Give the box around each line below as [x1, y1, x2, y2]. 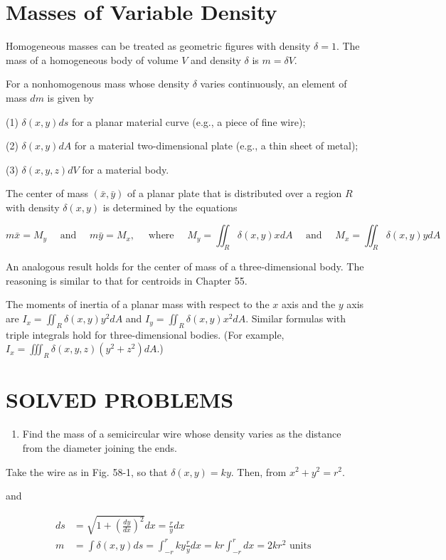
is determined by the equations [102, 199, 238, 214]
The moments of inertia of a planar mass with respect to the [6, 297, 270, 312]
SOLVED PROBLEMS [6, 385, 234, 414]
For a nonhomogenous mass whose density [6, 76, 190, 91]
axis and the [281, 297, 336, 312]
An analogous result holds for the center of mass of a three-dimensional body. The [6, 259, 364, 274]
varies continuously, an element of [200, 76, 347, 91]
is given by [47, 90, 95, 105]
